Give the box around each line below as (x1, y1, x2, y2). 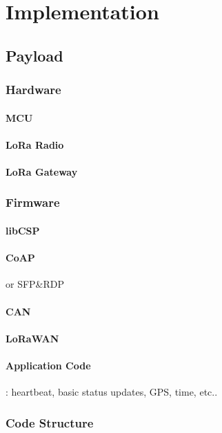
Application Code (6, 358, 91, 372)
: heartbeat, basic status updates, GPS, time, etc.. (6, 385, 218, 399)
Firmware (6, 194, 60, 211)
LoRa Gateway (6, 164, 78, 178)
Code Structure (6, 414, 94, 431)
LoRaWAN (6, 331, 59, 345)
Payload (6, 44, 63, 66)
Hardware (6, 81, 61, 98)
